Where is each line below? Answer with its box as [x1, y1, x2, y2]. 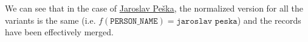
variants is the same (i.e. [5, 13, 96, 26]
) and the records [237, 13, 301, 26]
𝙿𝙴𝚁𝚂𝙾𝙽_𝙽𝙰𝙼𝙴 [110, 16, 158, 26]
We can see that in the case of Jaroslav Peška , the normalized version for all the [5, 2, 303, 14]
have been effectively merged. [5, 26, 114, 38]
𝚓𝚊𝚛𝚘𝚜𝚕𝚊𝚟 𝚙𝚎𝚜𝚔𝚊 [176, 16, 238, 26]
